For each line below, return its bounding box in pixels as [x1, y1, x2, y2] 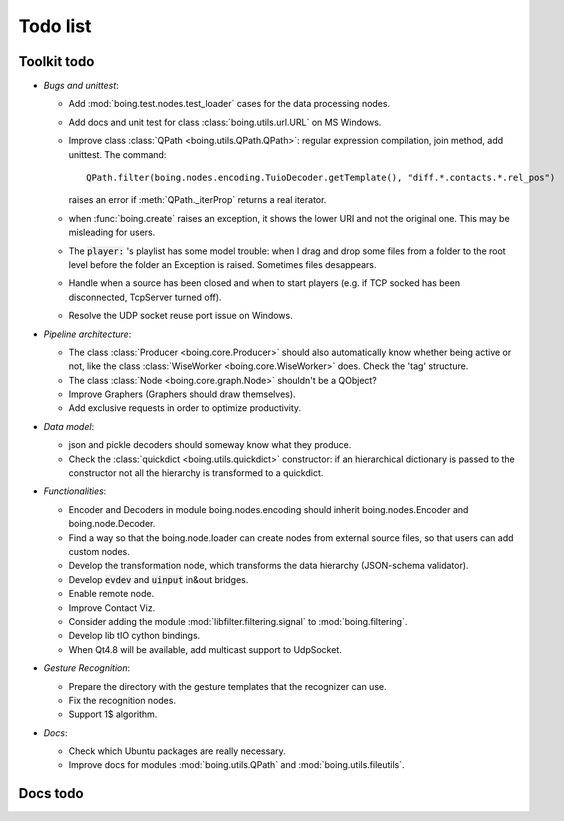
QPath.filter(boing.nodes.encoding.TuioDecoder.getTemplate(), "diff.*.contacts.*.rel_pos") [86, 172, 556, 184]
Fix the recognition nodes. [68, 694, 177, 706]
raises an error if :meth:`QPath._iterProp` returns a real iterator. [68, 194, 327, 206]
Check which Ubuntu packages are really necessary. [68, 745, 287, 757]
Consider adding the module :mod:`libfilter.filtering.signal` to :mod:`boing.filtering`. [68, 615, 408, 627]
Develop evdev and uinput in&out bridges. [68, 573, 249, 585]
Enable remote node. [68, 588, 155, 600]
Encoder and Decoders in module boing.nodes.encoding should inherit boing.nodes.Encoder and [68, 503, 469, 515]
